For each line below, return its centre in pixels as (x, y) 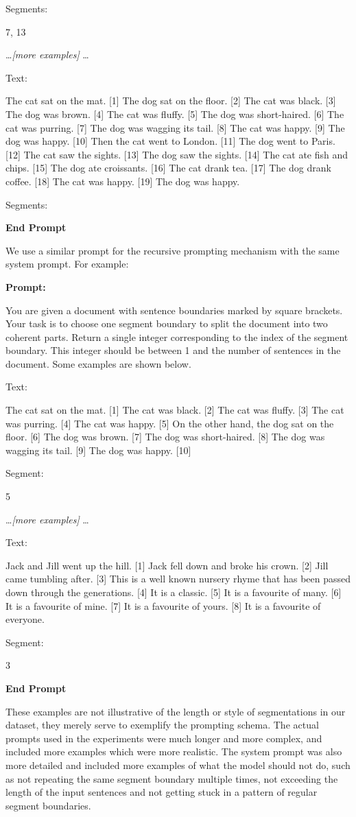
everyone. (25, 619)
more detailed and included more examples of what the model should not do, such (178, 765)
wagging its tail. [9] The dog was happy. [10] (98, 450)
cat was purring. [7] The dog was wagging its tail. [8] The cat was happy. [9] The (175, 127)
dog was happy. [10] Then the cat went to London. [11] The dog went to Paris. (170, 141)
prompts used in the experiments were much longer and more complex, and (164, 738)
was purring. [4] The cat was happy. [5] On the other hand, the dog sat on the (170, 423)
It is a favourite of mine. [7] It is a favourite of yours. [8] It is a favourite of (163, 605)
